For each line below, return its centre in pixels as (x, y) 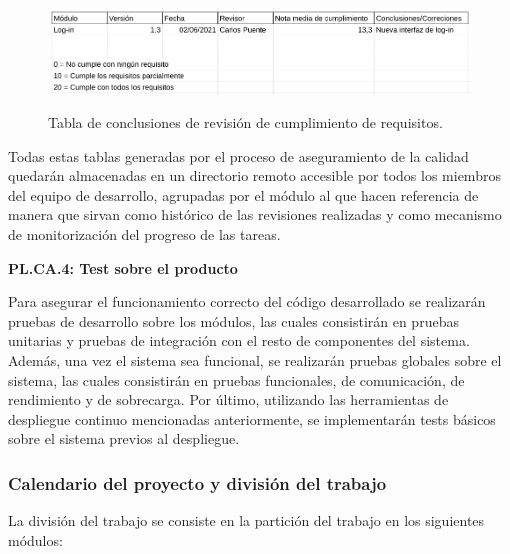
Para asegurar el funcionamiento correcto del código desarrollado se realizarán (247, 301)
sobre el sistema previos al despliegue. (124, 438)
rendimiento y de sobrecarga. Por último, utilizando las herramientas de (228, 399)
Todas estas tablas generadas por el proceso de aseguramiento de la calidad (238, 155)
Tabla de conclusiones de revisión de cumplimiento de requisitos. (245, 121)
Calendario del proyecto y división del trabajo (197, 482)
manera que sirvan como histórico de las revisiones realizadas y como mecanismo (255, 214)
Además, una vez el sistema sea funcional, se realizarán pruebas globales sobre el (255, 359)
